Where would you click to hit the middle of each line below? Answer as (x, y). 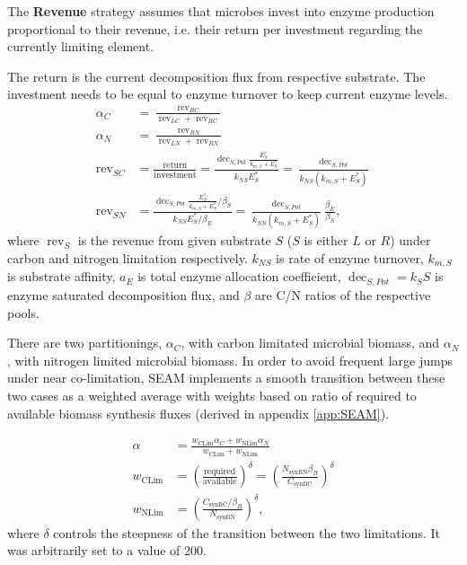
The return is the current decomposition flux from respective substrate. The (216, 76)
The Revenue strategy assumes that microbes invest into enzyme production (221, 11)
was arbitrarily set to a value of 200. (107, 550)
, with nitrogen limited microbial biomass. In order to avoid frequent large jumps (230, 360)
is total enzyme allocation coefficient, (239, 276)
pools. (23, 312)
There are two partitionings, (85, 343)
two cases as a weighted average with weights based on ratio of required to (212, 395)
